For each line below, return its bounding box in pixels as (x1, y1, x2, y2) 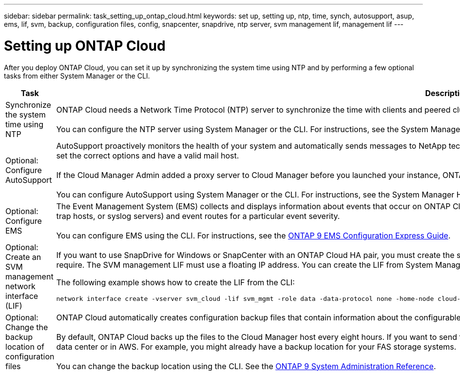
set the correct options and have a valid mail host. (56, 150, 239, 160)
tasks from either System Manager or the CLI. (4, 71, 150, 80)
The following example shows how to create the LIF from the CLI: (56, 277, 295, 287)
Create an (5, 252, 41, 262)
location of (5, 341, 44, 352)
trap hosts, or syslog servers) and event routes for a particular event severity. (56, 211, 340, 221)
